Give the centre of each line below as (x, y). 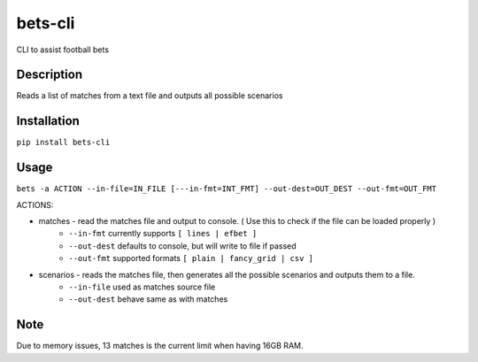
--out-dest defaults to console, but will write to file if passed (182, 246)
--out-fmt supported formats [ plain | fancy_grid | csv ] (191, 258)
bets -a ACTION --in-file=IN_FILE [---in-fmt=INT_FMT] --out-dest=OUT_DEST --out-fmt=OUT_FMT (227, 189)
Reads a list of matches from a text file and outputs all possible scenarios (150, 96)
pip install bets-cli (63, 142)
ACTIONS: (35, 204)
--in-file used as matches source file (142, 287)
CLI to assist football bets (63, 50)
